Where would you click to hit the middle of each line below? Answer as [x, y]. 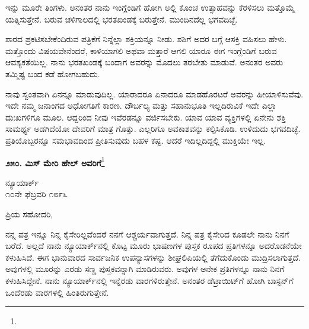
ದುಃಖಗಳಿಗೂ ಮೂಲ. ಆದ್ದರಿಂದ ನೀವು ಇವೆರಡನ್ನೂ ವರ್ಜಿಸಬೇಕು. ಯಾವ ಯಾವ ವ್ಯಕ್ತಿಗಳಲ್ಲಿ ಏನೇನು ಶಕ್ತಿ [146, 117]
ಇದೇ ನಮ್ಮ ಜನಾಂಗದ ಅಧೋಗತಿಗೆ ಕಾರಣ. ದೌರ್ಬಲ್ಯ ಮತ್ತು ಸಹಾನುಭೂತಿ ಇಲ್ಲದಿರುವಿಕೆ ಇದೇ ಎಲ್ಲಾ [141, 105]
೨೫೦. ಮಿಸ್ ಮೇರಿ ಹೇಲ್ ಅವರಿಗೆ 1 [55, 162]
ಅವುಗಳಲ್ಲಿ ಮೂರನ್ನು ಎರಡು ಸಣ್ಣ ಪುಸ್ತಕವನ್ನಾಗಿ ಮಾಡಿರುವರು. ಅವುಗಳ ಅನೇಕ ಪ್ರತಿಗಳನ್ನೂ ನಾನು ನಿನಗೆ [145, 269]
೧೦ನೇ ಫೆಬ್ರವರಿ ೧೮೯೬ [36, 194]
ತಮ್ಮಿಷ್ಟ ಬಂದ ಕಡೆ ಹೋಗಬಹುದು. [53, 73]
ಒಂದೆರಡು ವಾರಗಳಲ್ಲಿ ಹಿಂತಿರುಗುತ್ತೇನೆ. [57, 292]
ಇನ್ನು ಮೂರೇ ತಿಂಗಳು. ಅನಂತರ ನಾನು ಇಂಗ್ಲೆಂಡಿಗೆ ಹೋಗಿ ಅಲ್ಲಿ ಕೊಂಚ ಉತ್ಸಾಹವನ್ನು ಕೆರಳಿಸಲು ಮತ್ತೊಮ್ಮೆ [150, 7]
